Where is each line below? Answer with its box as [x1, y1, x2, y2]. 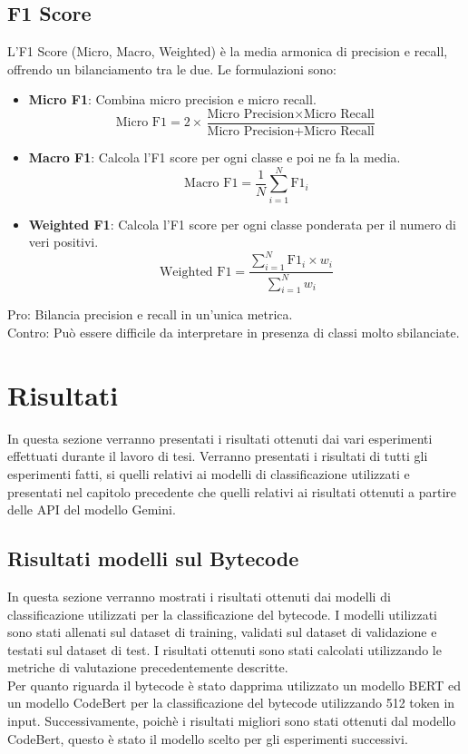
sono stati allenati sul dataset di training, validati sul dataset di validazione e [7, 622, 437, 641]
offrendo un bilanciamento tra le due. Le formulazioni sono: [7, 59, 336, 78]
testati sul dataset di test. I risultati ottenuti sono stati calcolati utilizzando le [7, 640, 442, 659]
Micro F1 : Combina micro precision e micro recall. [28, 90, 317, 109]
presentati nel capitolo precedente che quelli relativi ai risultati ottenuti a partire [7, 482, 457, 501]
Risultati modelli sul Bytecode [7, 544, 299, 573]
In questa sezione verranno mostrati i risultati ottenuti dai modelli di [7, 586, 391, 605]
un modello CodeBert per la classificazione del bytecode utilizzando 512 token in [7, 693, 455, 712]
